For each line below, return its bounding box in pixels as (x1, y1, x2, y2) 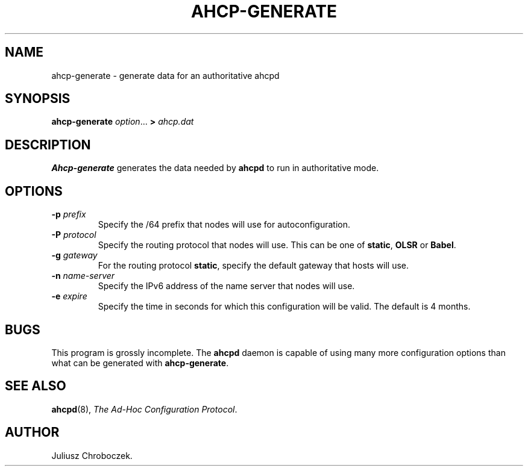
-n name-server (51, 270, 115, 281)
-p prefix (51, 209, 86, 220)
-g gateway (51, 250, 98, 261)
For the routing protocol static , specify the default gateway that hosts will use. (98, 260, 409, 271)
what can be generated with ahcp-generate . (51, 357, 229, 368)
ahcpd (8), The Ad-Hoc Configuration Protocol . (51, 404, 237, 414)
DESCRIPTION (5, 137, 91, 152)
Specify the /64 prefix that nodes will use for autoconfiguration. (98, 219, 351, 230)
